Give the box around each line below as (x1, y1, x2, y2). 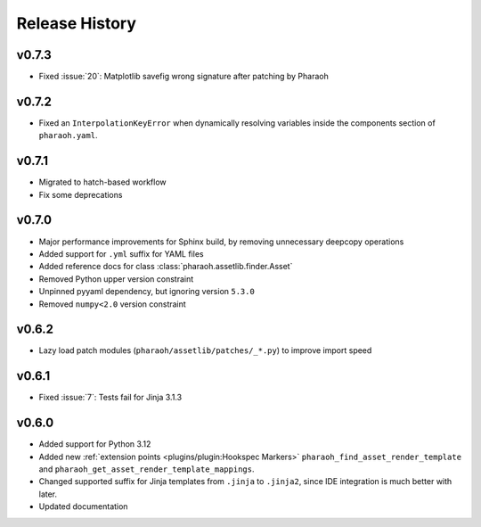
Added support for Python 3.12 (38, 439, 151, 449)
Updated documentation (38, 501, 128, 512)
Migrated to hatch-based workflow (38, 177, 167, 187)
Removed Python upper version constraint (38, 273, 194, 284)
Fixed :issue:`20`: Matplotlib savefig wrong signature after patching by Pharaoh (38, 71, 329, 82)
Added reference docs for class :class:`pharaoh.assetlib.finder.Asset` (38, 261, 293, 272)
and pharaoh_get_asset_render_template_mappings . (38, 464, 255, 474)
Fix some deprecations (38, 189, 123, 200)
